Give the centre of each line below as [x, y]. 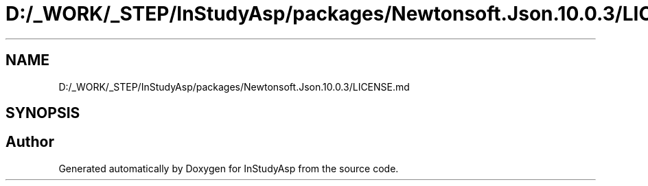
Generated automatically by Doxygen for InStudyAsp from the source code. [229, 168]
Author [30, 142]
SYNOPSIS [43, 113]
